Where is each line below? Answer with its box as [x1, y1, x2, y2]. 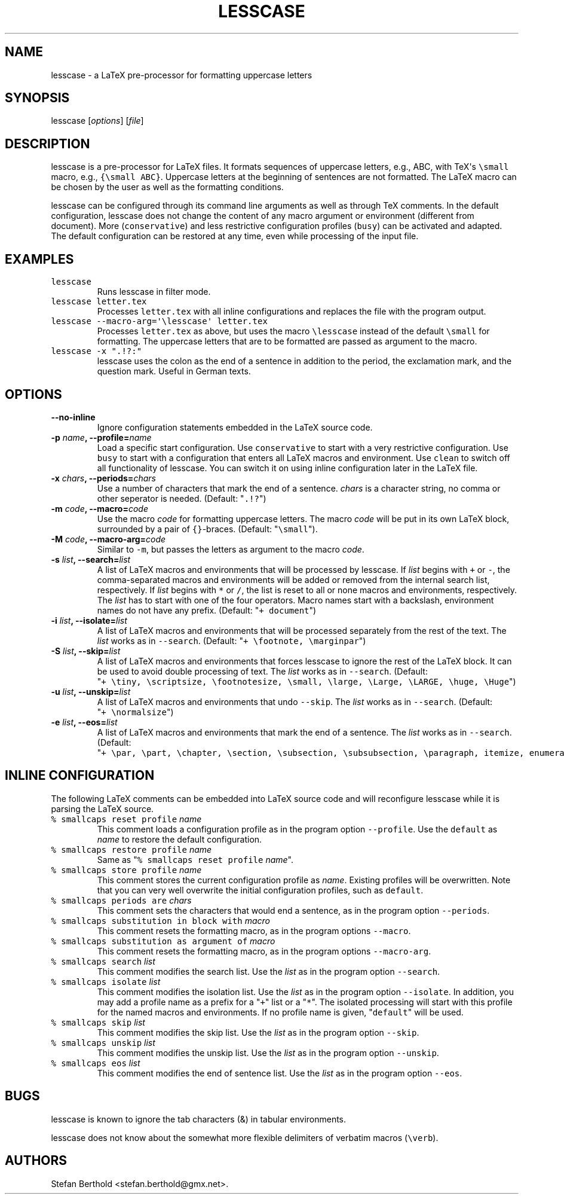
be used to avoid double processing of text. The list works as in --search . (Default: [97, 666, 428, 676]
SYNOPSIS [5, 90, 70, 106]
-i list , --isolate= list [51, 615, 127, 626]
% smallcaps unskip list [51, 1037, 155, 1048]
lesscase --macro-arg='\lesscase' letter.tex [51, 316, 268, 327]
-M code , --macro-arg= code [51, 533, 166, 544]
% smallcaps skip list [51, 1017, 145, 1027]
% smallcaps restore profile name [51, 844, 212, 855]
